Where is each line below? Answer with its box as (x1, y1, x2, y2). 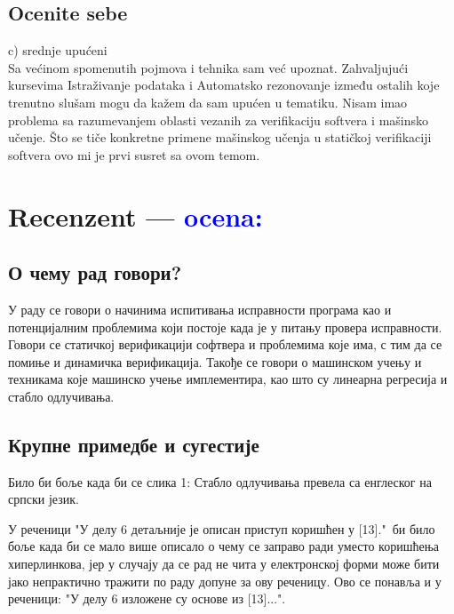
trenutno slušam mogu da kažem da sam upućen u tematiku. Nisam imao (8, 92, 408, 111)
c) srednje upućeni (8, 41, 108, 60)
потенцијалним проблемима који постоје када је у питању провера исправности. (8, 317, 442, 336)
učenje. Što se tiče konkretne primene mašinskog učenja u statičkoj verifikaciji (8, 128, 432, 147)
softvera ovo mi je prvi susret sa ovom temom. (8, 145, 260, 163)
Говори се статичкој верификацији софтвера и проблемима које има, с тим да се (8, 335, 442, 354)
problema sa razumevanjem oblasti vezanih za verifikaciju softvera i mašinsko (8, 110, 429, 129)
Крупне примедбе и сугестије (8, 430, 259, 458)
